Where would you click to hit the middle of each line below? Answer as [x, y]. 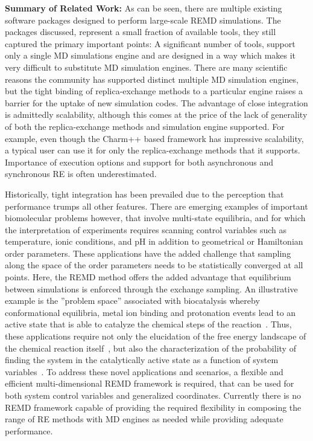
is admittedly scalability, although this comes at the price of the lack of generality [156, 114]
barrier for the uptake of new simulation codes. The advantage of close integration [156, 102]
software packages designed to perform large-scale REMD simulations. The [143, 20]
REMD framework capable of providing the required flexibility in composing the [153, 407]
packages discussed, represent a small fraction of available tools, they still [141, 32]
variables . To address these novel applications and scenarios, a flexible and [144, 371]
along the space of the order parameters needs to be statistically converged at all [154, 265]
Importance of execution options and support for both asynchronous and [139, 162]
